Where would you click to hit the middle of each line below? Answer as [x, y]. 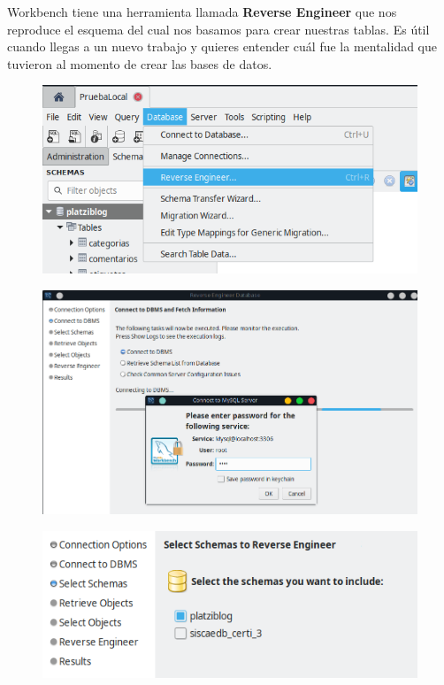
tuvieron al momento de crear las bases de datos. [140, 63]
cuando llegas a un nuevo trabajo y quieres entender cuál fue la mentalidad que [222, 46]
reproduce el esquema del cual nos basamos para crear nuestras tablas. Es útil [218, 29]
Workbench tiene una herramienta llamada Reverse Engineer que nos [202, 12]
